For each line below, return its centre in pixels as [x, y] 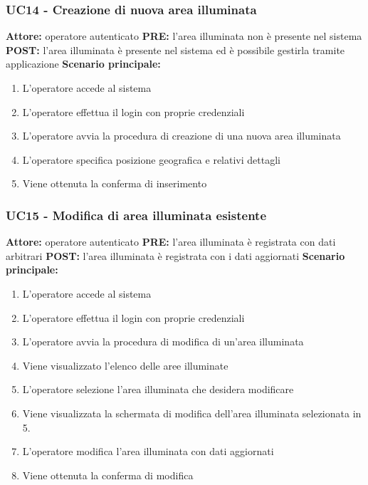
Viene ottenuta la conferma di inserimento [115, 183]
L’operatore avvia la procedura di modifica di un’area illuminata [163, 341]
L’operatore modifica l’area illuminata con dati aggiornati [148, 451]
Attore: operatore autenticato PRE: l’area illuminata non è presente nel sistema [184, 36]
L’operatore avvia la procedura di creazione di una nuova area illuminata [182, 136]
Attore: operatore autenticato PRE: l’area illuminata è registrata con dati [171, 242]
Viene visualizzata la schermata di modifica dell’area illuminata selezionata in [192, 413]
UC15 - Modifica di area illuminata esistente [136, 215]
